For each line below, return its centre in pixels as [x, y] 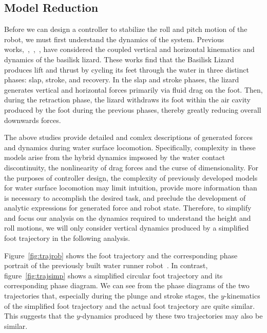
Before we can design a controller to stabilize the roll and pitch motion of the [126, 29]
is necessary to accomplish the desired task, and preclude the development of [125, 197]
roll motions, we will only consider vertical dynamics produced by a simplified [127, 228]
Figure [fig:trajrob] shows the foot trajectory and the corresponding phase [121, 255]
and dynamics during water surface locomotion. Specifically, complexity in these [130, 147]
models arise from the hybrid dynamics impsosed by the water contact [115, 157]
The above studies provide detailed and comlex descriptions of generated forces [128, 137]
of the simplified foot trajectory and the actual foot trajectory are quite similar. [130, 305]
